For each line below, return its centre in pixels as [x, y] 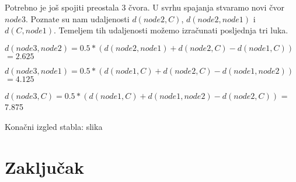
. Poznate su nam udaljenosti [78, 18]
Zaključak [44, 166]
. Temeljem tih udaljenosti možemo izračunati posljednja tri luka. [171, 30]
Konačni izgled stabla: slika [54, 126]
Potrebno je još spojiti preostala [62, 7]
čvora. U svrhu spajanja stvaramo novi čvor [206, 7]
